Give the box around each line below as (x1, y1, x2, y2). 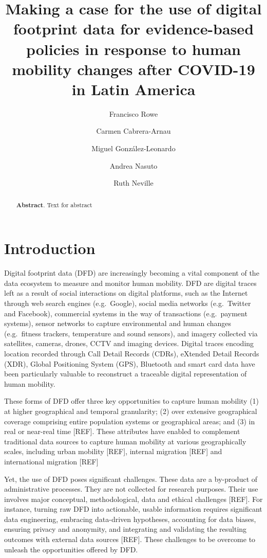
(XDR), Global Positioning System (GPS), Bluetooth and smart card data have (4, 358, 255, 369)
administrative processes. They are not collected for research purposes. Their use (4, 483, 258, 494)
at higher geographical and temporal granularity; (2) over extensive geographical (4, 405, 257, 416)
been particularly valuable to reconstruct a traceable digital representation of (4, 368, 247, 379)
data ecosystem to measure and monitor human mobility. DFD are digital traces (4, 277, 257, 288)
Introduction (4, 238, 96, 259)
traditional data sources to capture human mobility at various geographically (4, 436, 246, 446)
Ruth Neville (113, 177, 154, 188)
